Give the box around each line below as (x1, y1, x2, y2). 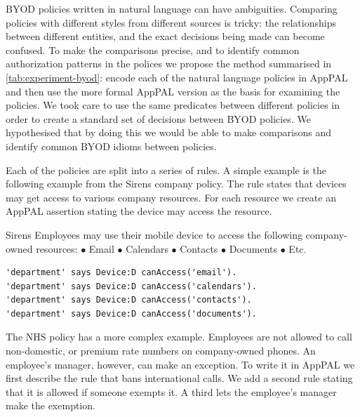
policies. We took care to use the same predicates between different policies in (6, 98, 340, 112)
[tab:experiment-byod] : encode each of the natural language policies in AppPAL (6, 69, 348, 84)
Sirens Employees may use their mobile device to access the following (6, 227, 302, 241)
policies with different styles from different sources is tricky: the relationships (6, 15, 336, 29)
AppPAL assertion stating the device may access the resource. (6, 204, 272, 218)
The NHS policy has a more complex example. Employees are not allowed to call (6, 329, 352, 344)
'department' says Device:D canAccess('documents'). (6, 308, 257, 319)
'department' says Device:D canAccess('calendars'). (6, 281, 257, 291)
